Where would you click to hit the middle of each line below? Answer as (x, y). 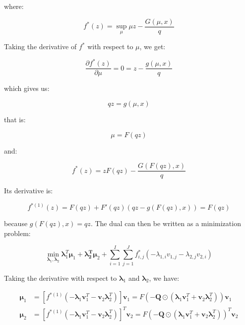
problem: (17, 233)
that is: (15, 120)
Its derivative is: (29, 191)
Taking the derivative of (40, 46)
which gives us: (27, 88)
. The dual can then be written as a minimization (166, 223)
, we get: (153, 46)
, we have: (164, 278)
